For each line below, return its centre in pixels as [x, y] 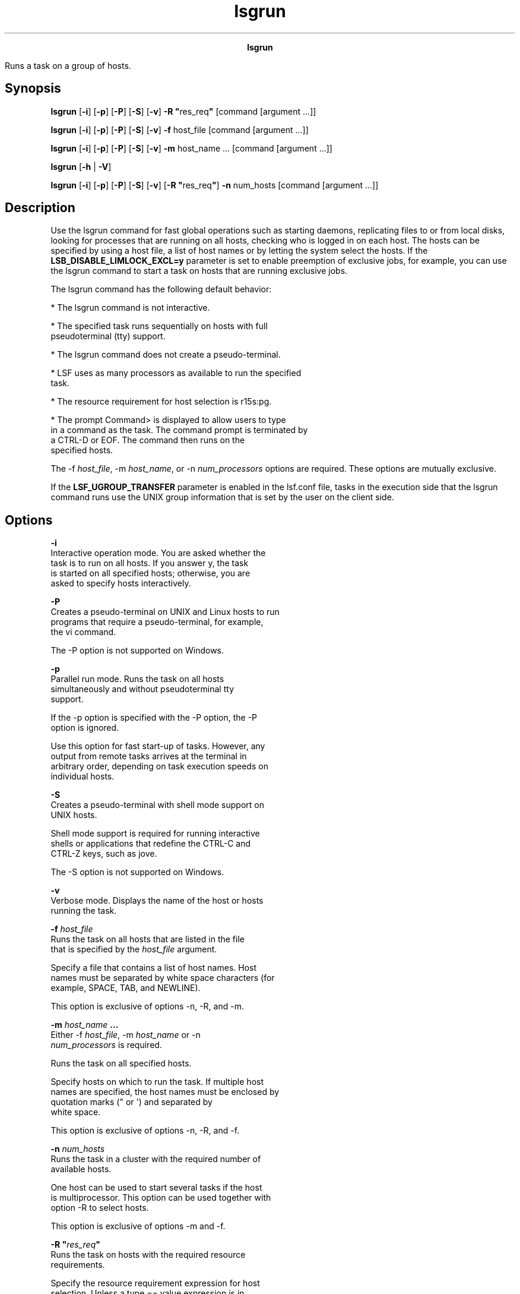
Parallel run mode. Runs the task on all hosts [137, 679]
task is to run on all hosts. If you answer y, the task [150, 563]
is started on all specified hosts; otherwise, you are [150, 573]
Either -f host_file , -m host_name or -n [126, 1035]
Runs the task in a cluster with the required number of [156, 1159]
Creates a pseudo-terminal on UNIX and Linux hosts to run [165, 612]
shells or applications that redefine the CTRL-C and [151, 844]
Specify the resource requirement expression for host [155, 1283]
